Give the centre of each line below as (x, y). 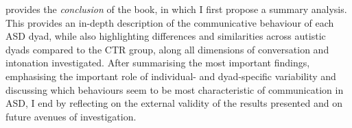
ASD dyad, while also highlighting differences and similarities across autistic (166, 36)
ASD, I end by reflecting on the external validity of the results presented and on (174, 103)
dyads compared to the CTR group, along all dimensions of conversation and (167, 49)
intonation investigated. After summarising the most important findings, (158, 63)
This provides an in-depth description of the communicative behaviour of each (170, 22)
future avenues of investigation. (71, 116)
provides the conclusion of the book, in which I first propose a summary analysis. (176, 9)
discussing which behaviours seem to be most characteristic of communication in (175, 89)
